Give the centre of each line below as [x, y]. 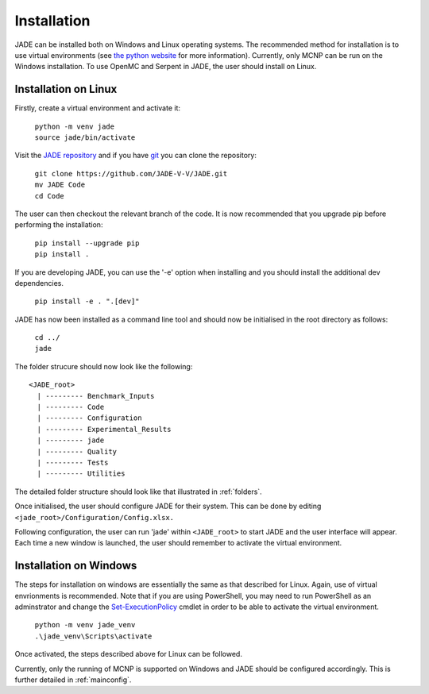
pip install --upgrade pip [87, 243]
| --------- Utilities [81, 474]
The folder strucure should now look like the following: [104, 366]
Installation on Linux [66, 89]
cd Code [50, 196]
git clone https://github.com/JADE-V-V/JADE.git [131, 173]
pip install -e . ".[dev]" [87, 301]
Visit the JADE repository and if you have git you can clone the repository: [136, 156]
